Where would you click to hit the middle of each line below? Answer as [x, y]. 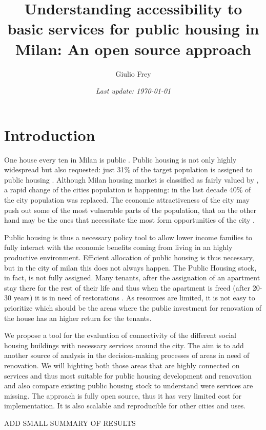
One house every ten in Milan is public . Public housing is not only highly [120, 159]
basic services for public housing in [133, 29]
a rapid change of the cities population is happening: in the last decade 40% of [128, 190]
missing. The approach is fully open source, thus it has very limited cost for [123, 395]
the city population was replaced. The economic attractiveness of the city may [127, 200]
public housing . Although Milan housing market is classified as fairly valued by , [131, 179]
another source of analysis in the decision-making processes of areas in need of [127, 355]
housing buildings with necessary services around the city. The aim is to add [124, 345]
